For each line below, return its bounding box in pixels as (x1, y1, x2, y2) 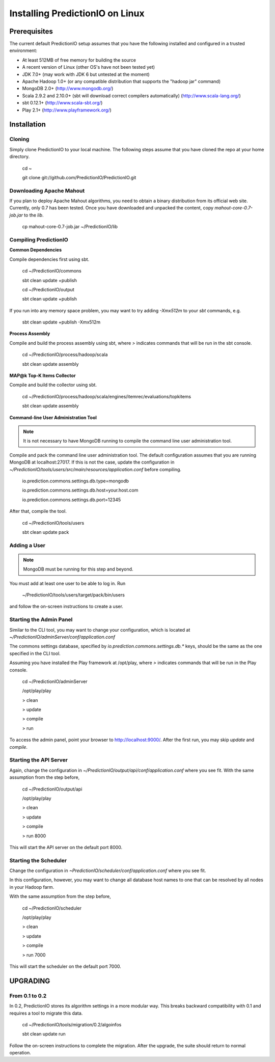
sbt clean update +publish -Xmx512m (22, 319, 101, 325)
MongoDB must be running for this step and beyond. (23, 566, 133, 573)
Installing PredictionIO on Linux (9, 8, 145, 19)
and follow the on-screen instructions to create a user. (9, 604, 123, 610)
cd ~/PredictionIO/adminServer (22, 678, 88, 685)
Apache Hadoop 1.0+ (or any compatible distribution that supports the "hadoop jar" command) (22, 78, 221, 85)
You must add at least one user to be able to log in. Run (9, 580, 126, 586)
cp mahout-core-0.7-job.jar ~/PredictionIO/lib (22, 224, 118, 230)
